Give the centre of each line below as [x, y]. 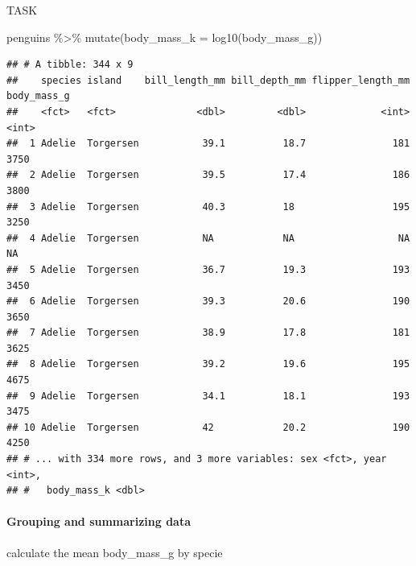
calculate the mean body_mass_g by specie [115, 552]
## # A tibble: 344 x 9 [70, 65]
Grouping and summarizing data [99, 521]
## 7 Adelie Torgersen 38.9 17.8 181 [208, 333]
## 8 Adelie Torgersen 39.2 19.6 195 [208, 364]
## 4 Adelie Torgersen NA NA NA [208, 238]
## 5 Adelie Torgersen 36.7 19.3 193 [208, 269]
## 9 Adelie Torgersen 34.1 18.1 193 [208, 396]
